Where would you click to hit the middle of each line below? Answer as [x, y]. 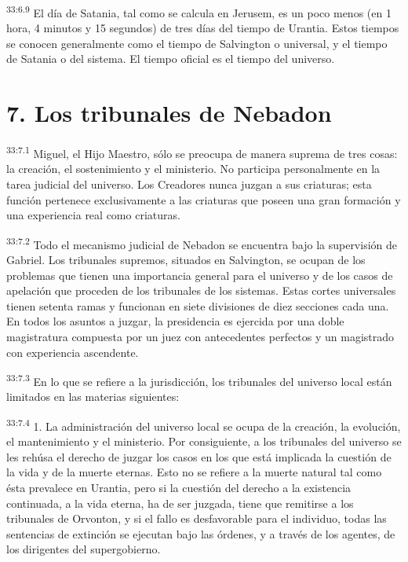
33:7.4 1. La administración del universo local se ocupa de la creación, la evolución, [204, 425]
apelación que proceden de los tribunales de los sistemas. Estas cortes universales [201, 290]
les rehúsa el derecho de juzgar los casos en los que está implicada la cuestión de [199, 456]
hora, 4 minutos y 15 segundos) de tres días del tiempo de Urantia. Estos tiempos [203, 28]
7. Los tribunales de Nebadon [169, 113]
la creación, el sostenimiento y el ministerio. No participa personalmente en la [193, 169]
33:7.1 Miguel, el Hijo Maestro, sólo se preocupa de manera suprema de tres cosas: [202, 152]
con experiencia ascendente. [73, 352]
